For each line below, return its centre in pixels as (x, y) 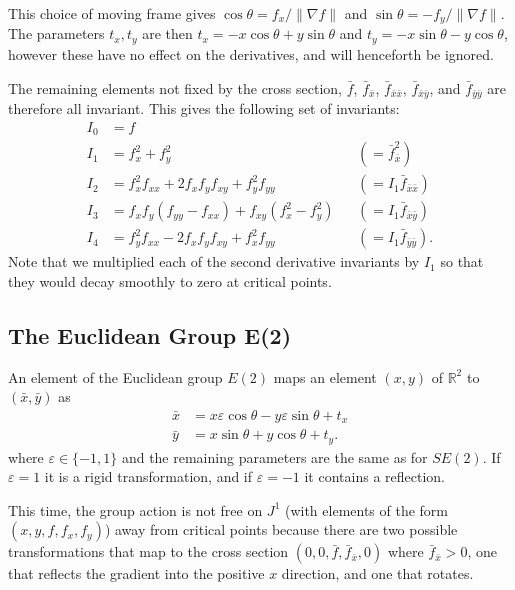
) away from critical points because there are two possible (281, 529)
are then (167, 33)
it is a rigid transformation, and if (148, 476)
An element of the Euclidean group (115, 376)
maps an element (325, 376)
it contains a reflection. (374, 476)
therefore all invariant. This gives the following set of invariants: (204, 107)
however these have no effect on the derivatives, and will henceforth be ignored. (251, 53)
